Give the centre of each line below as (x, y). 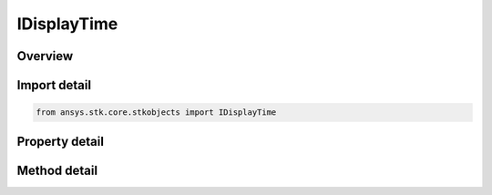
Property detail (61, 141)
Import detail (54, 85)
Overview (45, 56)
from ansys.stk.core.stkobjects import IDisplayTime (156, 113)
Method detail (57, 170)
